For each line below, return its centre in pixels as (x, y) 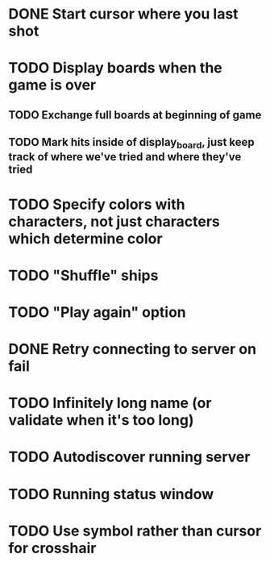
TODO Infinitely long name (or (110, 403)
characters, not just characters (114, 221)
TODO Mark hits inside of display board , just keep (132, 144)
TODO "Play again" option (98, 312)
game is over (52, 85)
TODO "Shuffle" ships (83, 275)
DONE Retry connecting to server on (132, 350)
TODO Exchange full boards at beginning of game (135, 115)
